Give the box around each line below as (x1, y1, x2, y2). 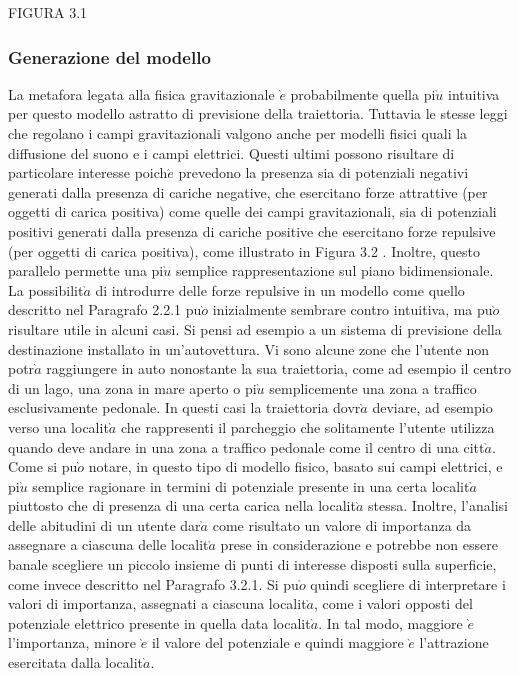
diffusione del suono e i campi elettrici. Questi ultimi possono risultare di (8, 142, 455, 163)
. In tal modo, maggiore (318, 612, 463, 633)
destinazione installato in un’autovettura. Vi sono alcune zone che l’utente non (8, 338, 489, 359)
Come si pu (8, 456, 78, 477)
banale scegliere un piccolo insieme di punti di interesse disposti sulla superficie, (8, 554, 497, 575)
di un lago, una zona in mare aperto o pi (8, 377, 257, 398)
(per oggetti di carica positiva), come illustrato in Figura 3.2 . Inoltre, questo (8, 240, 480, 261)
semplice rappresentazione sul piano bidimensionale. (175, 260, 494, 281)
